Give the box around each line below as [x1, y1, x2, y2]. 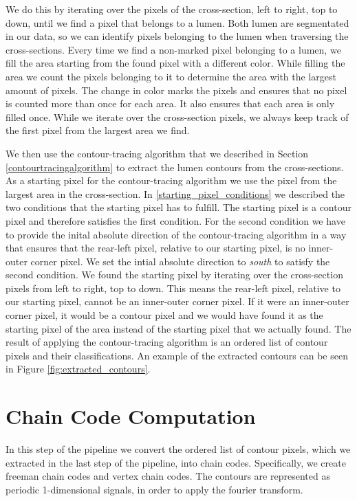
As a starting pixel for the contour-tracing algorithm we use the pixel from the [6, 173, 337, 188]
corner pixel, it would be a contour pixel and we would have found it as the [6, 308, 323, 322]
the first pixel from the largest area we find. [6, 123, 190, 137]
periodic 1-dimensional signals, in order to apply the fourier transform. [6, 482, 303, 496]
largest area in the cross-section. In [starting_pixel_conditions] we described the [6, 186, 345, 201]
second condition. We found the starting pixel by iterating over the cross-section [6, 267, 343, 282]
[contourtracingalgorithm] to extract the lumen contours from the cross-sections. [6, 159, 344, 174]
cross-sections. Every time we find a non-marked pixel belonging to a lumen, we [6, 42, 341, 56]
